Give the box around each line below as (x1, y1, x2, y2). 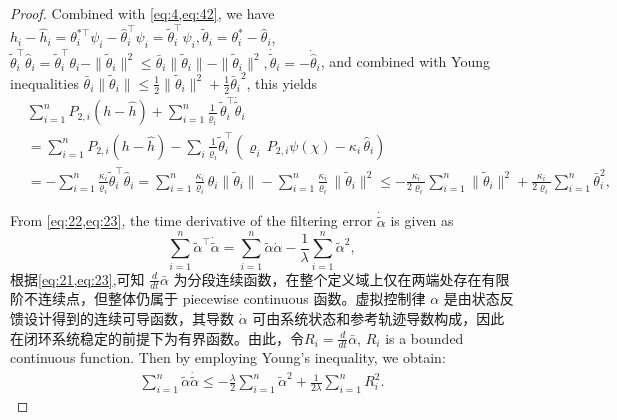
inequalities (10, 72, 79, 93)
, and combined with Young (320, 51, 490, 72)
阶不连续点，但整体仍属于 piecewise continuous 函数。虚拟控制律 (10, 288, 426, 309)
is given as (390, 210, 454, 231)
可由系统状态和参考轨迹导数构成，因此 (252, 308, 505, 329)
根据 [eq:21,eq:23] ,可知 (10, 268, 145, 289)
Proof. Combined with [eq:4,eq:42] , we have (10, 3, 275, 23)
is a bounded (385, 327, 464, 348)
